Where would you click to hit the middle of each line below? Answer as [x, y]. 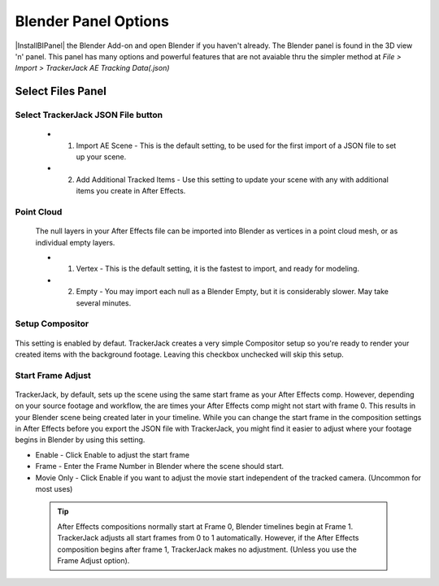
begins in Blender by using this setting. [80, 440]
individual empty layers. [75, 242]
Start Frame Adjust [53, 375]
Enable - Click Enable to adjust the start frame [113, 454]
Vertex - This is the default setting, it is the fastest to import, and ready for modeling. [217, 269]
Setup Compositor [52, 323]
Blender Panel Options [92, 21]
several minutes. [104, 303]
